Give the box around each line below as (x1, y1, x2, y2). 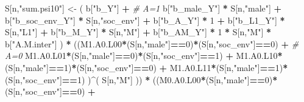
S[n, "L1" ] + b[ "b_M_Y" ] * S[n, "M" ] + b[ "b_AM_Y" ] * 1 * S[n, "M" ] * (5, 25, 272, 38)
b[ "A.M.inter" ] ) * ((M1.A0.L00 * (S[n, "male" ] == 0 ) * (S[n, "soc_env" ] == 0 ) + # (5, 37, 299, 50)
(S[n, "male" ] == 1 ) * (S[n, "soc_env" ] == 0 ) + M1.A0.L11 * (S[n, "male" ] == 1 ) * (5, 61, 288, 73)
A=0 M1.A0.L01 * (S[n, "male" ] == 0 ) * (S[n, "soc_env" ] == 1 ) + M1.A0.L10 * (5, 49, 283, 62)
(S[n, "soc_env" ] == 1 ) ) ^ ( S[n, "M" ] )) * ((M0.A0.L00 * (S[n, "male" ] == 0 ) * (5, 73, 278, 86)
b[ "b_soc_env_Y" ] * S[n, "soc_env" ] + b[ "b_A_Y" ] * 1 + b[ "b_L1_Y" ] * (5, 13, 285, 26)
